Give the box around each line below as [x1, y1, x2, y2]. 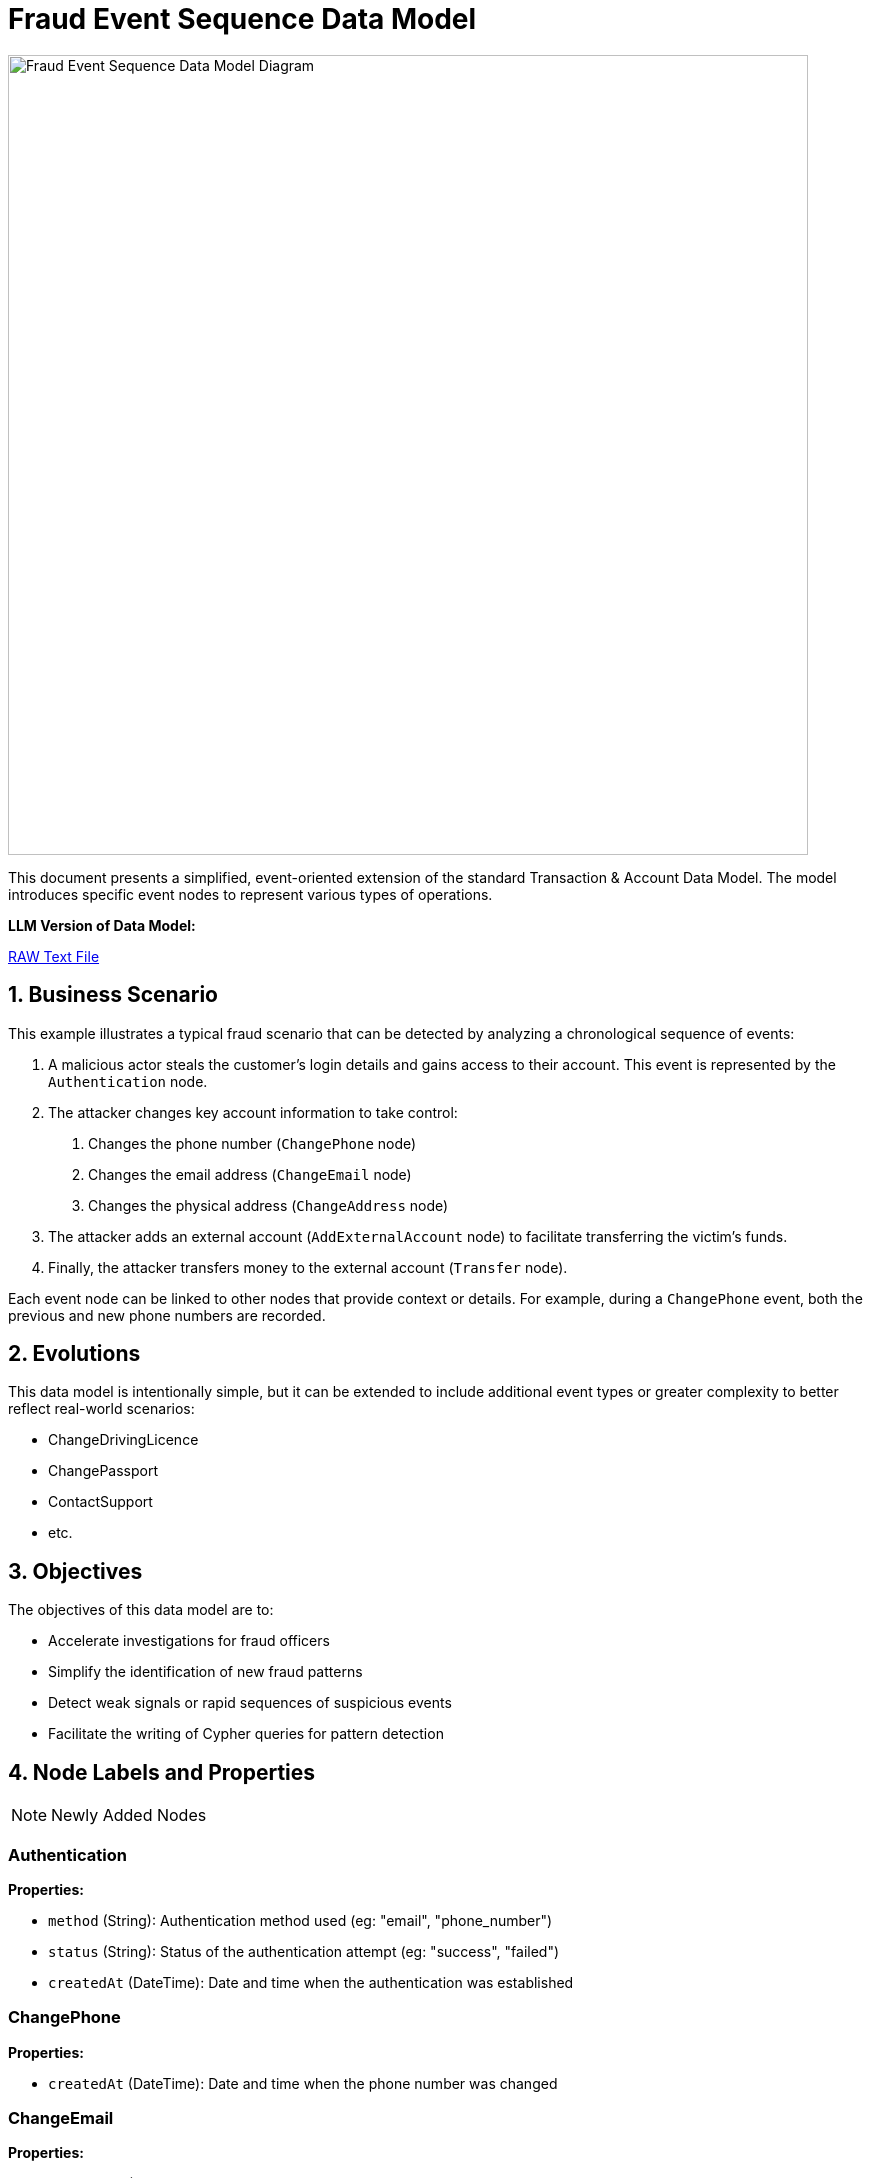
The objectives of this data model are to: [8, 1601, 274, 1619]
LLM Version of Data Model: [8, 916, 196, 934]
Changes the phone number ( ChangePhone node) [88, 1134, 417, 1152]
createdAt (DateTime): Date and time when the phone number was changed [48, 2074, 558, 2092]
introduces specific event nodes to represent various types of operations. [8, 885, 493, 903]
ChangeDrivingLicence [48, 1431, 199, 1449]
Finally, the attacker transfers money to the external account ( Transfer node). [48, 1258, 568, 1276]
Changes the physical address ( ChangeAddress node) [88, 1196, 449, 1214]
